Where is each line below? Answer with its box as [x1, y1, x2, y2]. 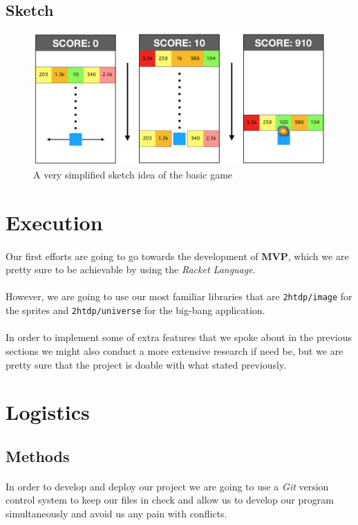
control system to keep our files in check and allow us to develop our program [6, 492, 334, 507]
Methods [6, 445, 70, 466]
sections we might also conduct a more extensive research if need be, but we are [6, 343, 343, 358]
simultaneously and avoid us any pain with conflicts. [6, 506, 227, 521]
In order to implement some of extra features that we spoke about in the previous [6, 330, 352, 344]
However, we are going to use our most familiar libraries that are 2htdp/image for [6, 289, 352, 304]
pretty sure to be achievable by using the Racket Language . [6, 262, 256, 277]
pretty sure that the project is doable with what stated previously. [6, 357, 287, 371]
